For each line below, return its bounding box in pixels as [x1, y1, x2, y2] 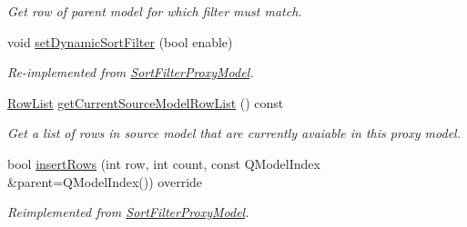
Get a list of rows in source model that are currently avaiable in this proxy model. [7, 123, 461, 143]
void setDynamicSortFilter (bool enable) [7, 32, 233, 51]
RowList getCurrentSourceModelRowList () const [7, 93, 284, 112]
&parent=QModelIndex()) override [7, 172, 203, 191]
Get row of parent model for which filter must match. [7, 2, 302, 20]
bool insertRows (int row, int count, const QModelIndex [7, 153, 320, 173]
